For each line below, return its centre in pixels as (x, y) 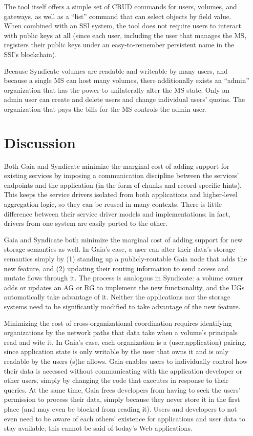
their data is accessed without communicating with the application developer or (123, 370)
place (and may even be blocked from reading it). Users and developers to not (121, 408)
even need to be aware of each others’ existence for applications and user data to (125, 418)
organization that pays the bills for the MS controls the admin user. (105, 109)
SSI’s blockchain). (31, 54)
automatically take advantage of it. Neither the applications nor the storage (117, 297)
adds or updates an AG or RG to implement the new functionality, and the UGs (124, 287)
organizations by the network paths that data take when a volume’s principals (121, 332)
